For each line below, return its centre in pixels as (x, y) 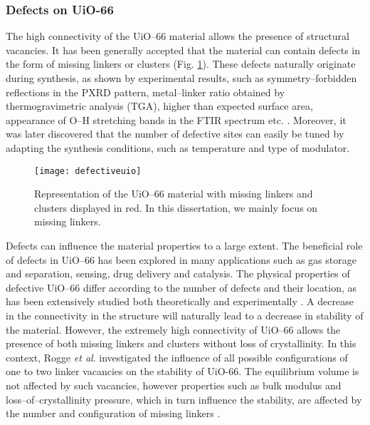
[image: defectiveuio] (88, 171)
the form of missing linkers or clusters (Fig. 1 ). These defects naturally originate (181, 64)
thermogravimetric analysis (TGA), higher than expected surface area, (159, 106)
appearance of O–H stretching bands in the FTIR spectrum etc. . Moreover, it (176, 119)
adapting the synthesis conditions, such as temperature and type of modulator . (178, 147)
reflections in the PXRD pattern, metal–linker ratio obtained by (146, 92)
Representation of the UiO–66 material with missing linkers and (174, 194)
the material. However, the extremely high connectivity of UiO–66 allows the (173, 329)
